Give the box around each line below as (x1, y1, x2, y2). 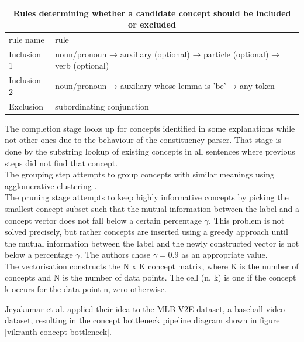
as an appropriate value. (181, 248, 268, 261)
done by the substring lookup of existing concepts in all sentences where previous (5, 145, 295, 157)
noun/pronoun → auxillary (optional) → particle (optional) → (55, 47, 280, 60)
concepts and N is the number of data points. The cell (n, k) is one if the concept (5, 271, 296, 283)
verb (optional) (55, 59, 109, 71)
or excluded (128, 18, 176, 30)
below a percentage (5, 248, 73, 261)
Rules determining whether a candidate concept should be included (13, 6, 291, 19)
